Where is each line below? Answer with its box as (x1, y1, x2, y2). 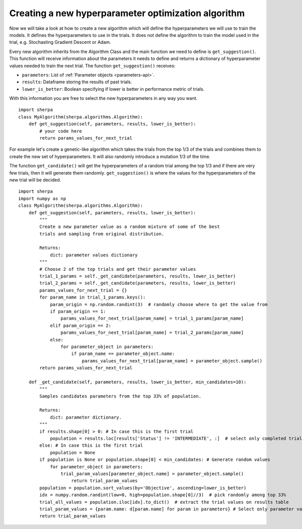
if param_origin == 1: (50, 309, 106, 314)
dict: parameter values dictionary (50, 252, 138, 258)
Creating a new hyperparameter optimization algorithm (9, 8, 245, 19)
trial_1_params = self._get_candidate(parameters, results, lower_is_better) (39, 273, 236, 279)
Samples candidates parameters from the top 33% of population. (39, 393, 201, 399)
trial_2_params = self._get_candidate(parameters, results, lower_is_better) (39, 280, 236, 286)
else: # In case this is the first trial (39, 443, 143, 448)
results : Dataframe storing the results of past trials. (22, 79, 132, 85)
